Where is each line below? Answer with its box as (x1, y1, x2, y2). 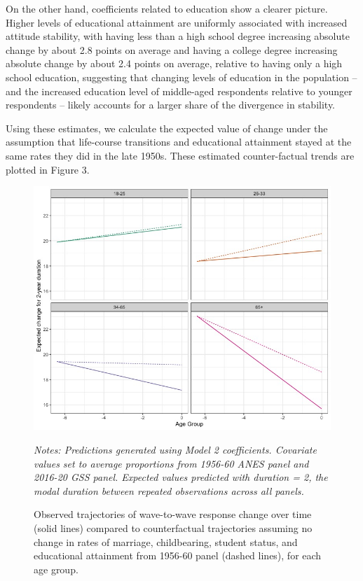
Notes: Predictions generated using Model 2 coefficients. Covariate (34, 442, 317, 457)
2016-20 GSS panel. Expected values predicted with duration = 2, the (34, 470, 328, 484)
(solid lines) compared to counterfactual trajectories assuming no (34, 521, 313, 535)
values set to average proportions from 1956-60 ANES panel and (34, 456, 309, 470)
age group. (34, 561, 78, 576)
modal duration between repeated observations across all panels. (34, 483, 304, 498)
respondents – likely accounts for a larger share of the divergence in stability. (6, 97, 336, 112)
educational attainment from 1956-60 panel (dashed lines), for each (34, 548, 322, 563)
